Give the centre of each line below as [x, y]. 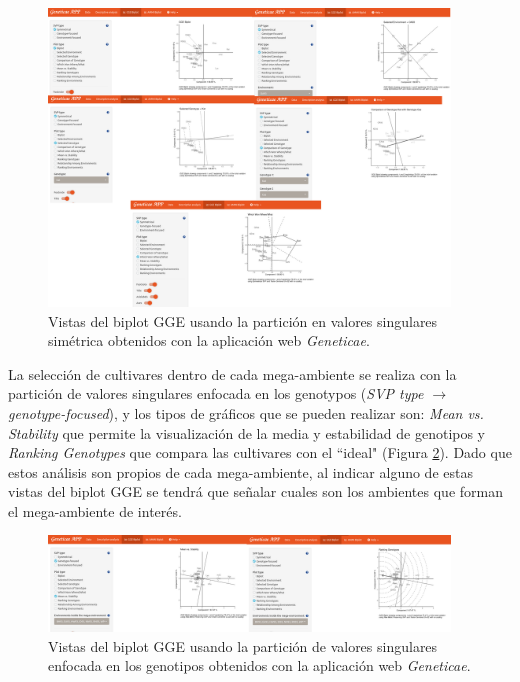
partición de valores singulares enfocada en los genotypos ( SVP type [216, 393]
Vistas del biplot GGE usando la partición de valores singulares [243, 645]
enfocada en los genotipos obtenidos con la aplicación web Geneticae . [259, 665]
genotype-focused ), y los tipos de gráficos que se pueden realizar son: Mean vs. [246, 412]
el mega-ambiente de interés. [95, 510]
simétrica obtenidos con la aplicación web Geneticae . [209, 340]
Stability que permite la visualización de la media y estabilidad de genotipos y [247, 432]
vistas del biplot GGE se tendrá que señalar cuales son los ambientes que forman [255, 491]
